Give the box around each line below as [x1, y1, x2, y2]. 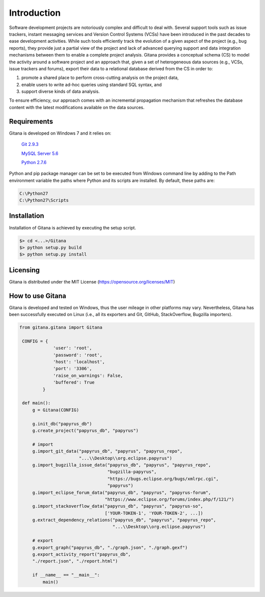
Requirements [9, 117, 53, 125]
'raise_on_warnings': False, [53, 372, 123, 378]
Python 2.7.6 [21, 159, 47, 165]
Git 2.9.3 [21, 142, 39, 147]
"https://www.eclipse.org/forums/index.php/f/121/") [105, 496, 235, 502]
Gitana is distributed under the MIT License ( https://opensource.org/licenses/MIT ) [9, 279, 175, 284]
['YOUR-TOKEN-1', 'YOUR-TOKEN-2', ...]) [105, 510, 204, 516]
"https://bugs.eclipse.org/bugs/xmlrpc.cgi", [107, 476, 219, 482]
